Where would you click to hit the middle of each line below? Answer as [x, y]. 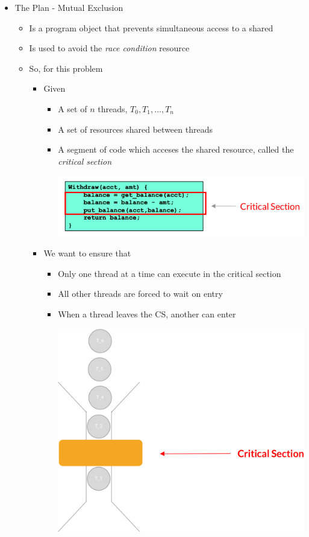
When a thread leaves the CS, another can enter [147, 314]
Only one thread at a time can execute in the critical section [170, 273]
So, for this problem [66, 68]
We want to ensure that [87, 253]
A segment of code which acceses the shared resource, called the [176, 149]
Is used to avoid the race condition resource [109, 48]
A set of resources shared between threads [135, 129]
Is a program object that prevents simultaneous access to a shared [151, 27]
